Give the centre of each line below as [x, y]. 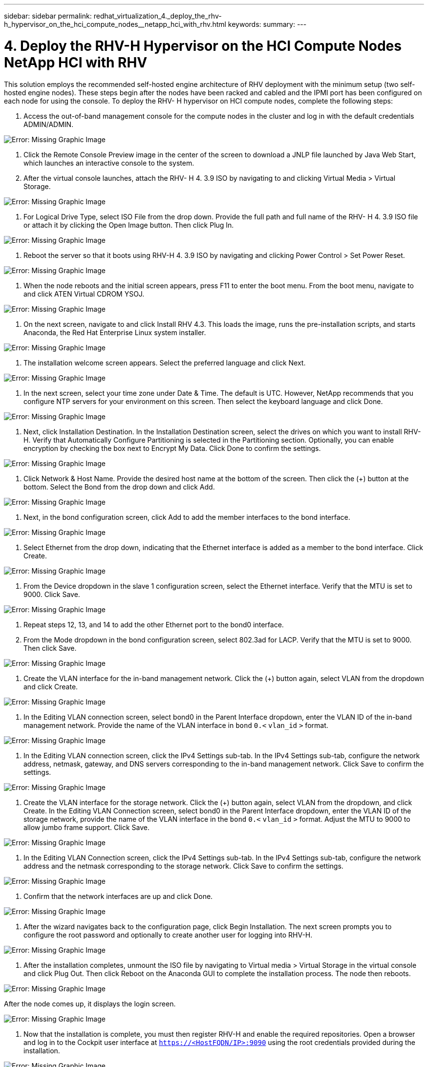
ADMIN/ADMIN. [49, 124]
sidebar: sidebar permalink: [48, 16]
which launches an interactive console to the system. [109, 163]
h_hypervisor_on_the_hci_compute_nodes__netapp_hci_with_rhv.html [115, 24]
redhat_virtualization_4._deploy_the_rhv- [158, 16]
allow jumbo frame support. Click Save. [86, 827]
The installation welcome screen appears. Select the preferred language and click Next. [165, 363]
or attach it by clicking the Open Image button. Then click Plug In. [129, 225]
